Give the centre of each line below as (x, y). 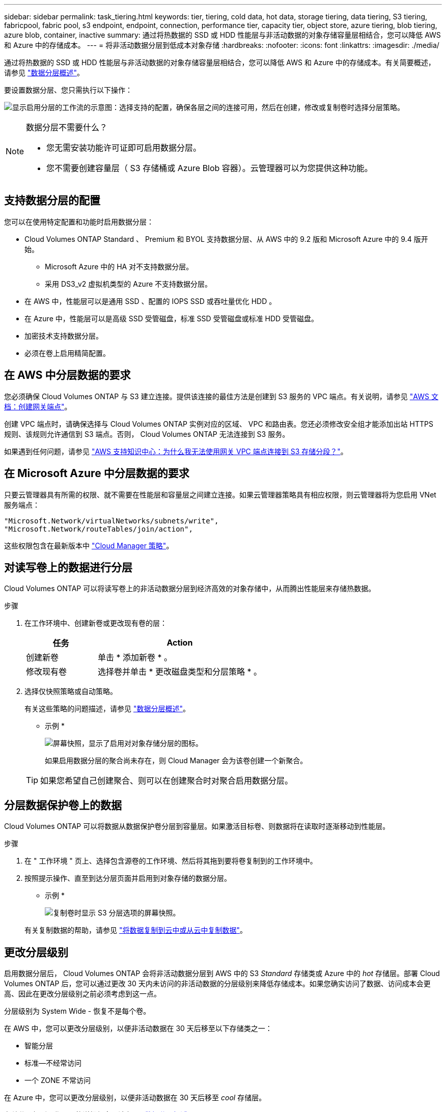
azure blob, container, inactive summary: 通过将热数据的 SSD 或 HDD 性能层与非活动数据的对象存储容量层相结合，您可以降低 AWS (222, 35)
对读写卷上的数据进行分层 (68, 567)
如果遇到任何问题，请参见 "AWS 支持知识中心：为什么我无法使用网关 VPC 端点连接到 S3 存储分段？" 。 (176, 451)
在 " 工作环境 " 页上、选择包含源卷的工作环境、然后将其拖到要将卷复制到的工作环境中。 (171, 861)
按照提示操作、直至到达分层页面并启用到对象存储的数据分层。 (128, 878)
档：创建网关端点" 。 (38, 406)
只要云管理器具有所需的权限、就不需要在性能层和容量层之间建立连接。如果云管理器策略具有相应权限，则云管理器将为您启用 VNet (220, 494)
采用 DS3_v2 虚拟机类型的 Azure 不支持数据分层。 (129, 284)
